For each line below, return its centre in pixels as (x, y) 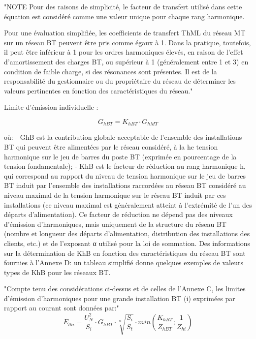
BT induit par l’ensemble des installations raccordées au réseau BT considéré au (125, 185)
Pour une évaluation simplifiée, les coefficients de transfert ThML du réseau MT (125, 33)
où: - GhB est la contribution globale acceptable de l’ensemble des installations (123, 137)
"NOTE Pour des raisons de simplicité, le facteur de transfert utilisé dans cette (123, 6)
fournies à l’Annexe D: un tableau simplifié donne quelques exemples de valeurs (124, 262)
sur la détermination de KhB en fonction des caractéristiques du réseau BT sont (125, 253)
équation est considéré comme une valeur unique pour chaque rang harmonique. (124, 16)
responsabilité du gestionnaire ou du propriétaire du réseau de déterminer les (120, 81)
